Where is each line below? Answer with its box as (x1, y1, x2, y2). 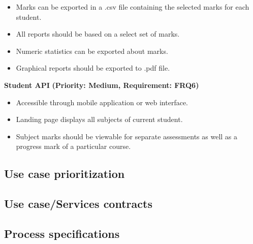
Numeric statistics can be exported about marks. (16, 45, 168, 56)
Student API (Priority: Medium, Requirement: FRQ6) (4, 79, 199, 90)
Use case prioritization (4, 166, 125, 181)
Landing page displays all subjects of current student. (16, 114, 183, 125)
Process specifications (4, 225, 120, 241)
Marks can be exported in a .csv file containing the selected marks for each (16, 2, 249, 12)
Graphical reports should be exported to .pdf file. (16, 63, 170, 73)
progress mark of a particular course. (16, 141, 131, 151)
